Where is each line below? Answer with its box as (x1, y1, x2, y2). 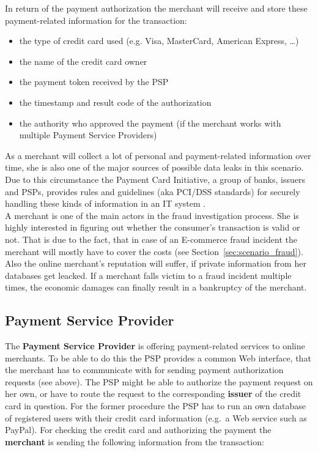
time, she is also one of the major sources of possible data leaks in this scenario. (5, 161, 304, 174)
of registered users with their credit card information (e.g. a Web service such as (5, 411, 307, 424)
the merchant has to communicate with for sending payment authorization (5, 363, 284, 376)
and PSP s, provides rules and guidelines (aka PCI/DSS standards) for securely (5, 185, 300, 198)
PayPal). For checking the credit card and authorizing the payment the (5, 423, 272, 436)
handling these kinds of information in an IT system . (5, 197, 206, 210)
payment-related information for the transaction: (5, 13, 187, 26)
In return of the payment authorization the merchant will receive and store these (5, 2, 308, 14)
